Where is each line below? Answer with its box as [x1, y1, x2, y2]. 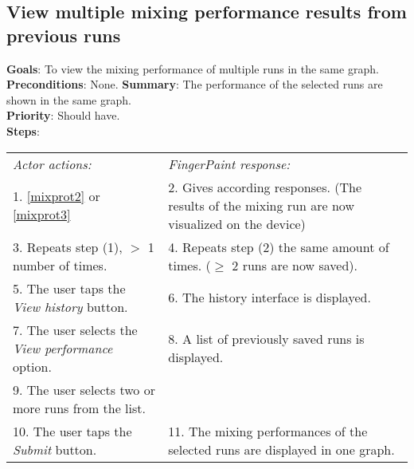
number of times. [13, 255, 107, 274]
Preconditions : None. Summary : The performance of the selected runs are [6, 76, 383, 93]
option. [13, 357, 52, 376]
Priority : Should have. [6, 107, 120, 124]
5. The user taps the [13, 278, 126, 298]
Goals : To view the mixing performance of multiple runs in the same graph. [6, 60, 379, 77]
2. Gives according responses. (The [168, 177, 362, 196]
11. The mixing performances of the [168, 421, 368, 440]
